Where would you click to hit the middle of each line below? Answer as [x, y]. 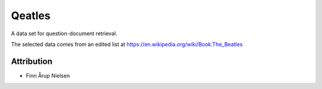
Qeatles [31, 16]
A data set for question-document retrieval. [64, 33]
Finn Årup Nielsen [48, 75]
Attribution [32, 61]
